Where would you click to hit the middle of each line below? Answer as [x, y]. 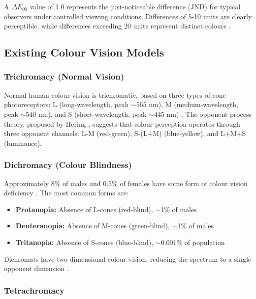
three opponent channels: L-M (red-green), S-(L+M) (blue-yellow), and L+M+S [125, 133]
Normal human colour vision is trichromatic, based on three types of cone [115, 95]
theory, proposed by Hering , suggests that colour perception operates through [122, 123]
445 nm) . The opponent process [203, 114]
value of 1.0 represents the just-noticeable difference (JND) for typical [135, 6]
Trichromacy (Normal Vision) [64, 76]
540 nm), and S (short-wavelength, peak [86, 114]
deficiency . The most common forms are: [66, 193]
